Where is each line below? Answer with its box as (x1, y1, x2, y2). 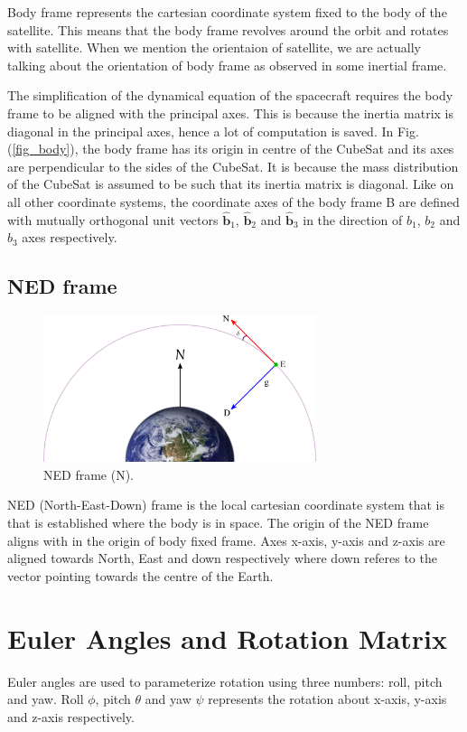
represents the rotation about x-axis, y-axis (208, 690, 447, 709)
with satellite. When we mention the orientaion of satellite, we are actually (7, 38, 421, 57)
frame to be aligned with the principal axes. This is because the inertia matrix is (7, 103, 454, 122)
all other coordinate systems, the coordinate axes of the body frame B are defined (7, 192, 460, 211)
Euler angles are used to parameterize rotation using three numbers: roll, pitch (7, 671, 443, 690)
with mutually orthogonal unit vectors (7, 210, 219, 229)
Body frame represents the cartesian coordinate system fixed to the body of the (7, 3, 447, 21)
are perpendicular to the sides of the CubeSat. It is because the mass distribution (7, 156, 459, 175)
